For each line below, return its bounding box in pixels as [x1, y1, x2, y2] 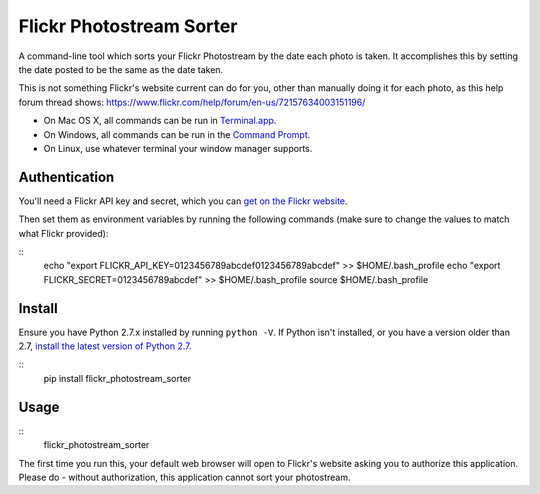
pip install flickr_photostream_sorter [43, 372, 192, 384]
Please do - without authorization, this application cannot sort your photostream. [18, 471, 351, 483]
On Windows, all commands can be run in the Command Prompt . [43, 128, 311, 140]
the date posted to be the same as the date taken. [18, 63, 224, 75]
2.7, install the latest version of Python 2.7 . [18, 340, 192, 352]
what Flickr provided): [18, 227, 109, 239]
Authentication [18, 168, 115, 185]
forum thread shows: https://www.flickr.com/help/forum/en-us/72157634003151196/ [18, 96, 366, 108]
